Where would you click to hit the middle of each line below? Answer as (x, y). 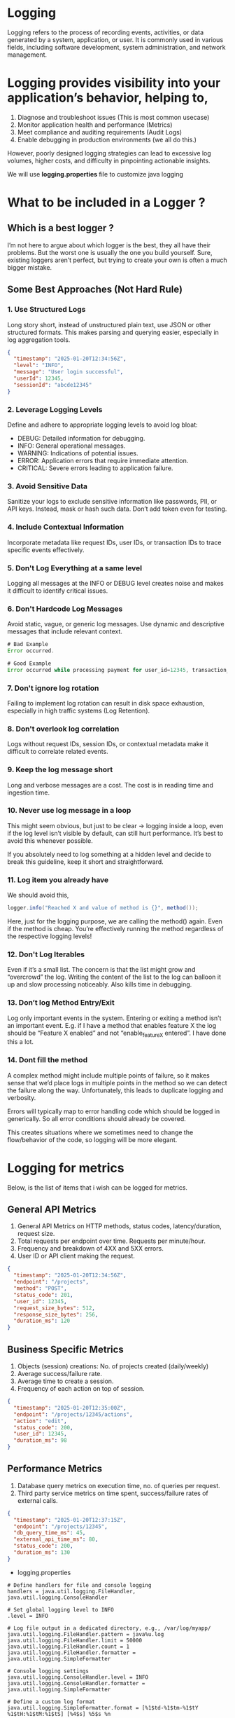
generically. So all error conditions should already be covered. (97, 1118)
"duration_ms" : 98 (41, 1441)
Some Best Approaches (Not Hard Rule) (95, 290)
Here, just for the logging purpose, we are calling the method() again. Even (115, 921)
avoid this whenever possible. (50, 840)
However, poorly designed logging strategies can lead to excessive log (109, 153)
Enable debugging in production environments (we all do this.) (107, 139)
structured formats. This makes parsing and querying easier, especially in (113, 332)
